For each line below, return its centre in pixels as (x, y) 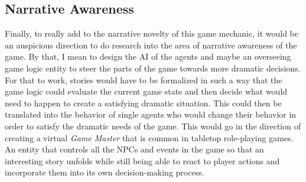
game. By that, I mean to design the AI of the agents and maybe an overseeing (148, 56)
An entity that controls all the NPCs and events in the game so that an (134, 149)
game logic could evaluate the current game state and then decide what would (146, 91)
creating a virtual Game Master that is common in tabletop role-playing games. (149, 137)
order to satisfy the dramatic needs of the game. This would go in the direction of (153, 126)
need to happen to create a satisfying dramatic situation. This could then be (143, 103)
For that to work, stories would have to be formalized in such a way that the (144, 79)
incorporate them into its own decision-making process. (105, 172)
